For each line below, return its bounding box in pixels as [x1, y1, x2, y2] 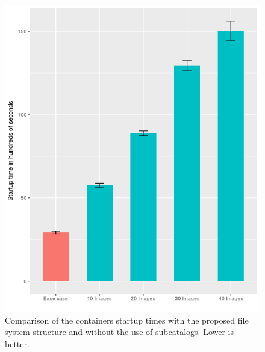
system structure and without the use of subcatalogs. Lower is [5, 325, 234, 338]
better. [5, 337, 30, 350]
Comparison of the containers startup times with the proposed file [5, 313, 249, 326]
